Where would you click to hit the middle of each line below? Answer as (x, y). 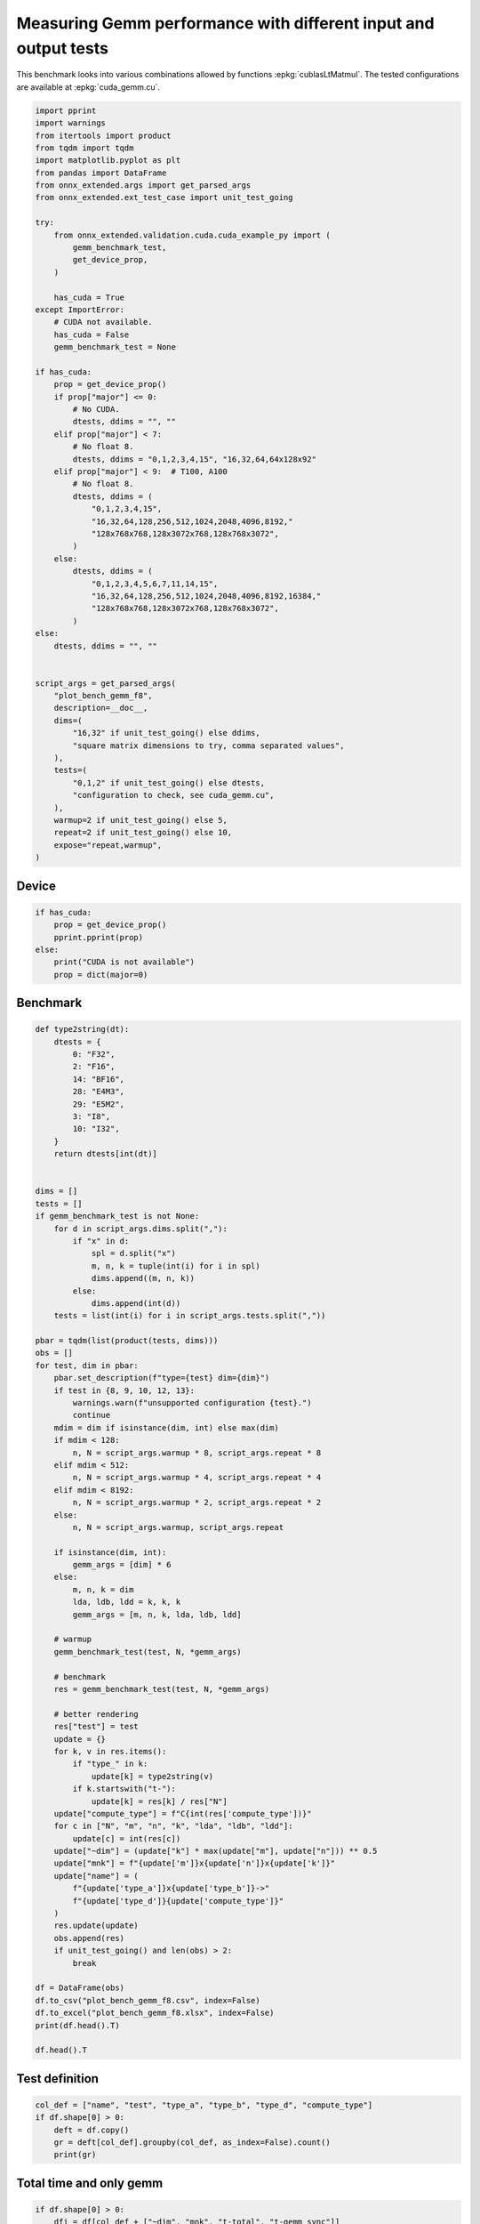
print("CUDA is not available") (124, 962)
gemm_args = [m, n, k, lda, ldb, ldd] (157, 1614)
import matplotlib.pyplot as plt (108, 161)
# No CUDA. (96, 410)
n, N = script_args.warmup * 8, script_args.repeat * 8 (197, 1453)
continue (92, 1415)
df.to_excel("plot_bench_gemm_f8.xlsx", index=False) (155, 2013)
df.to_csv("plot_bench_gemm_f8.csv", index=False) (148, 2000)
